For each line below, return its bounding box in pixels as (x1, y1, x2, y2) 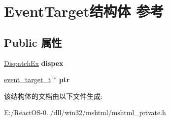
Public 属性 (4, 34, 62, 50)
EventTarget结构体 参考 (4, 1, 164, 21)
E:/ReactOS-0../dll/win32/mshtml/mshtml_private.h (4, 107, 166, 118)
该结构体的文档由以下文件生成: (4, 91, 102, 101)
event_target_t (4, 74, 51, 85)
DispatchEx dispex (4, 58, 64, 68)
